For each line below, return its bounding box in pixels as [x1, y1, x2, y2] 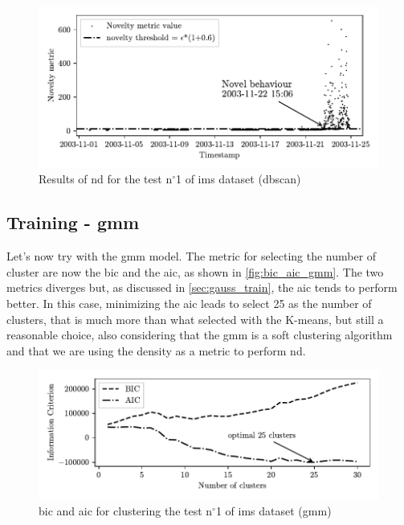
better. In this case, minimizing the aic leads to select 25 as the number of [6, 294, 372, 311]
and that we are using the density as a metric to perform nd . [6, 342, 306, 359]
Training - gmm [6, 210, 140, 235]
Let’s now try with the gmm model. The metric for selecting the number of [6, 248, 377, 265]
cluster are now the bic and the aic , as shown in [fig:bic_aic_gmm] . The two [6, 263, 384, 280]
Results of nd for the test [39, 170, 162, 187]
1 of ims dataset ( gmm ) [215, 502, 332, 519]
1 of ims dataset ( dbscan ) [176, 170, 301, 187]
